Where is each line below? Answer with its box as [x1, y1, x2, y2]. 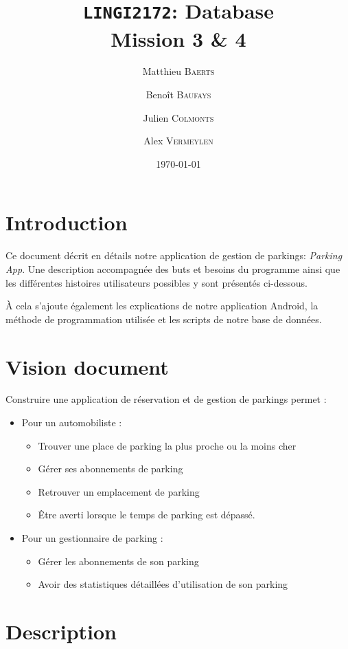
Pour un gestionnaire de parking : [21, 531, 163, 544]
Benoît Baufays [146, 87, 211, 102]
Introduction [5, 208, 128, 236]
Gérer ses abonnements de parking [38, 461, 183, 476]
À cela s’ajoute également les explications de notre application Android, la [5, 298, 318, 313]
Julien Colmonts [143, 110, 214, 124]
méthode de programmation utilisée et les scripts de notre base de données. [5, 311, 322, 326]
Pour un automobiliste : [21, 415, 122, 430]
